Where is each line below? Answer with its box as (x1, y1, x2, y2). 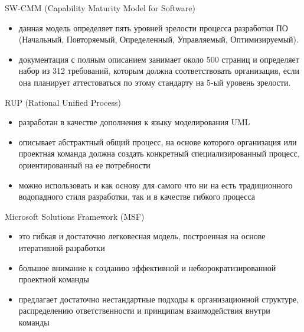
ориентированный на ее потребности (18, 158, 151, 171)
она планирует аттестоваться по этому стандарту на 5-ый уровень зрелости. (18, 76, 291, 88)
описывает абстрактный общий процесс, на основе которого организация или (18, 135, 297, 148)
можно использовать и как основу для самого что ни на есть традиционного (18, 178, 293, 191)
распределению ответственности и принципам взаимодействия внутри (18, 304, 270, 317)
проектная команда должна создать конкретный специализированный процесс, (18, 147, 300, 160)
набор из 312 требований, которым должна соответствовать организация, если (18, 64, 300, 77)
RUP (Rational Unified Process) (5, 96, 121, 108)
